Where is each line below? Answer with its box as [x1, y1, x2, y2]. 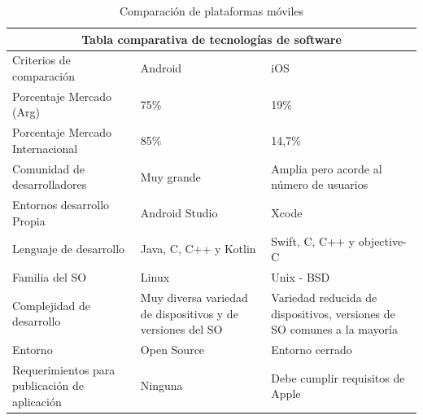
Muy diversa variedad [140, 288, 248, 305]
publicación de [12, 377, 84, 394]
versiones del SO [140, 321, 223, 338]
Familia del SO [12, 269, 87, 286]
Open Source [140, 340, 205, 357]
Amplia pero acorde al [271, 160, 382, 177]
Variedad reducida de [271, 288, 377, 305]
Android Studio [140, 203, 218, 221]
